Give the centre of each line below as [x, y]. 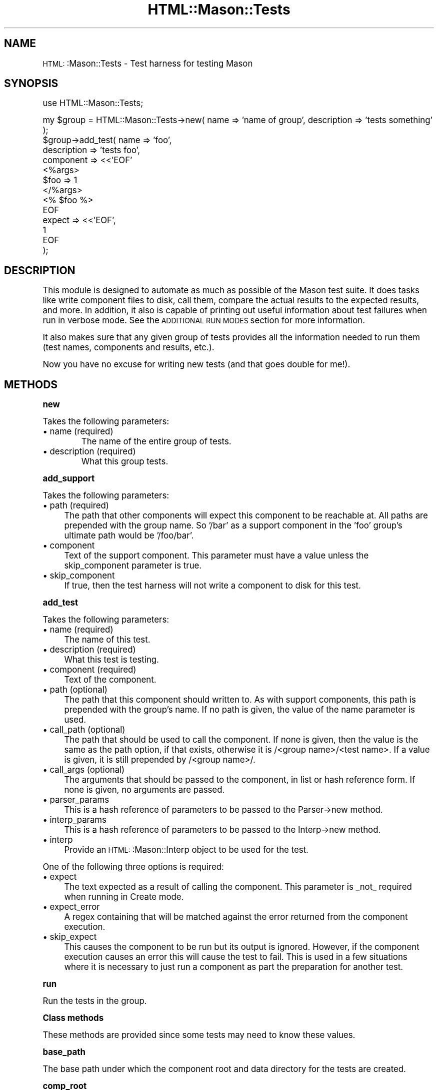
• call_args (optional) [84, 770]
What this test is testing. [111, 660]
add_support [69, 479]
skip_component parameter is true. [133, 566]
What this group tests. [125, 462]
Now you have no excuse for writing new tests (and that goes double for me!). [196, 365]
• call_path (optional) [84, 730]
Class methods [73, 1018]
